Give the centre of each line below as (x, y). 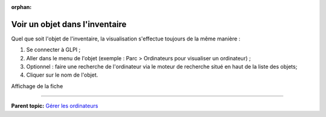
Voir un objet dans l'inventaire (69, 24)
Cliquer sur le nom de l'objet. (62, 75)
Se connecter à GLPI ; (53, 50)
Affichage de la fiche (37, 86)
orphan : (21, 7)
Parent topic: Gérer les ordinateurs (55, 106)
